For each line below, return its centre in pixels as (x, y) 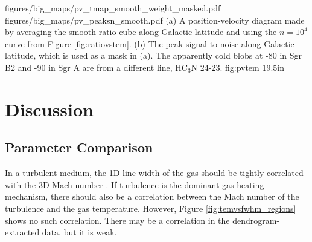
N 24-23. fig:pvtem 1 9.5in (238, 67)
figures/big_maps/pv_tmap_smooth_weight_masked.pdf (113, 8)
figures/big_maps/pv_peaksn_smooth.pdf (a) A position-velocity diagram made (155, 20)
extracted (22, 232)
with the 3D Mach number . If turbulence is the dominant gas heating (135, 184)
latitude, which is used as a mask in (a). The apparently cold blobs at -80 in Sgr (154, 55)
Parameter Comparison (79, 147)
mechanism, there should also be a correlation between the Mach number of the (152, 196)
